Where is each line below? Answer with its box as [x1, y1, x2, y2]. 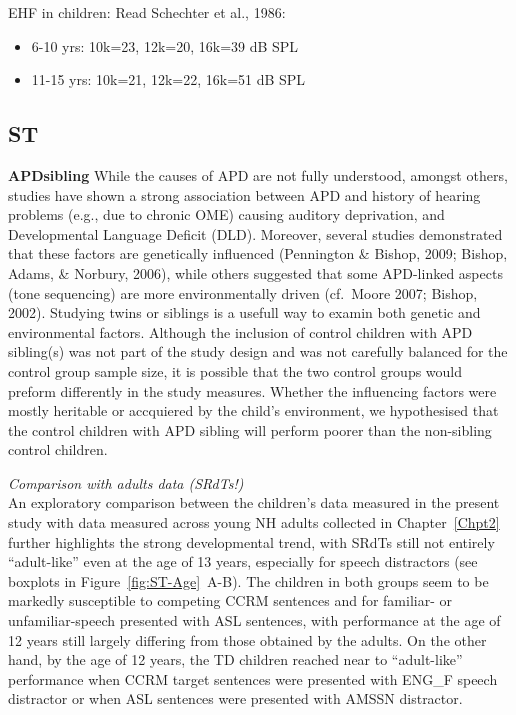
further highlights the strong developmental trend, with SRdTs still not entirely [8, 531, 495, 552]
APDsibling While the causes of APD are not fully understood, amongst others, [8, 164, 508, 185]
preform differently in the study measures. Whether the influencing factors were [8, 380, 497, 401]
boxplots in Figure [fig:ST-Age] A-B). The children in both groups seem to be [8, 570, 489, 591]
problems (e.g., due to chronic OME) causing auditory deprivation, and [8, 204, 445, 225]
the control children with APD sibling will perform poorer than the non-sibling [8, 419, 492, 440]
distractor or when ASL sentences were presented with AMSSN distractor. [8, 688, 463, 709]
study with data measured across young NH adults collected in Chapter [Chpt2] [8, 512, 500, 533]
